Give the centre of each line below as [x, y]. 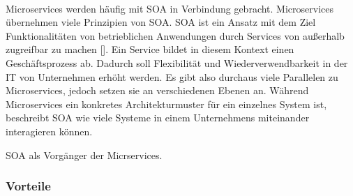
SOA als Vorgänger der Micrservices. [84, 154]
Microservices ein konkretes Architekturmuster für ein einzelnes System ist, [166, 104]
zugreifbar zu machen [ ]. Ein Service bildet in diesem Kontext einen [150, 49]
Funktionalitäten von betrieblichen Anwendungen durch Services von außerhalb [175, 35]
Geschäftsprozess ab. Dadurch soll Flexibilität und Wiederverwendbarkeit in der [177, 62]
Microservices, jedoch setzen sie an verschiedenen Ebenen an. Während [157, 90]
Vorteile [28, 186]
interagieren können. [49, 131]
